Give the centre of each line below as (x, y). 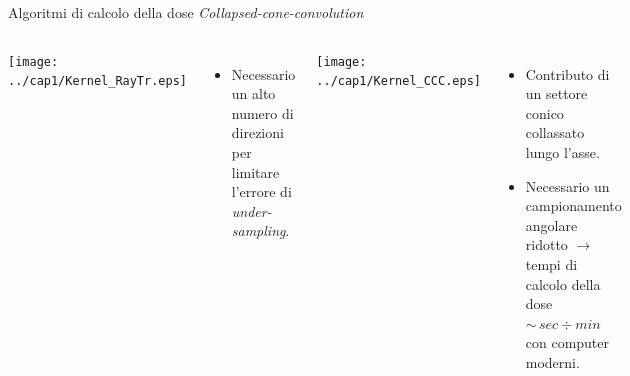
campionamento (573, 205)
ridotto (546, 244)
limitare (255, 171)
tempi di (551, 263)
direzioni (257, 132)
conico (544, 112)
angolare (551, 224)
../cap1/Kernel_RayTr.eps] (97, 81)
